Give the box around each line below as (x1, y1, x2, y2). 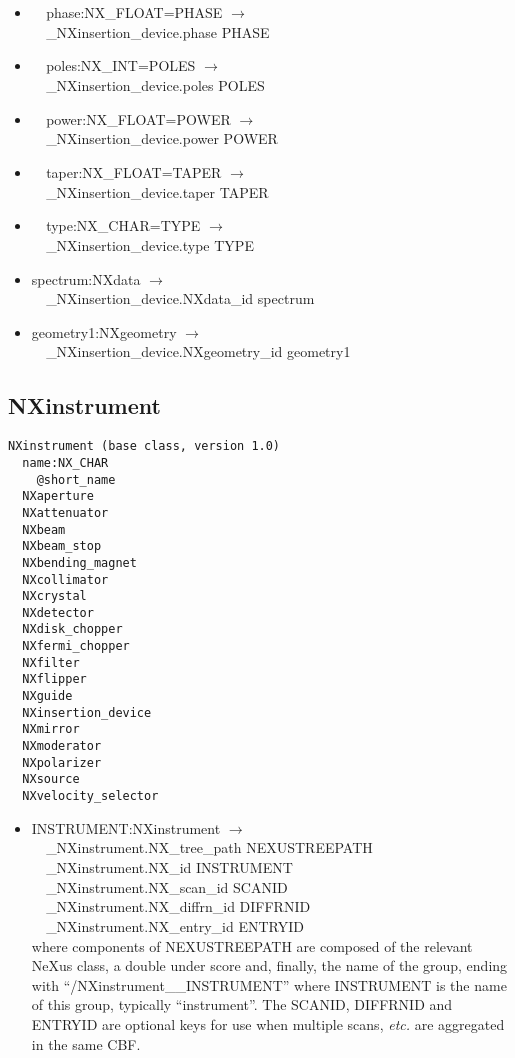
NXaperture (22, 489, 94, 504)
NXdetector (22, 605, 94, 620)
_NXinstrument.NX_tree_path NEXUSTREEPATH (46, 837, 373, 858)
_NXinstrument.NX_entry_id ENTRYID (46, 915, 304, 936)
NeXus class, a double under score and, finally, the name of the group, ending (31, 955, 508, 976)
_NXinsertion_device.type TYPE (46, 234, 254, 255)
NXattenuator (22, 505, 109, 520)
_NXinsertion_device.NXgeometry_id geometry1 (46, 341, 351, 362)
